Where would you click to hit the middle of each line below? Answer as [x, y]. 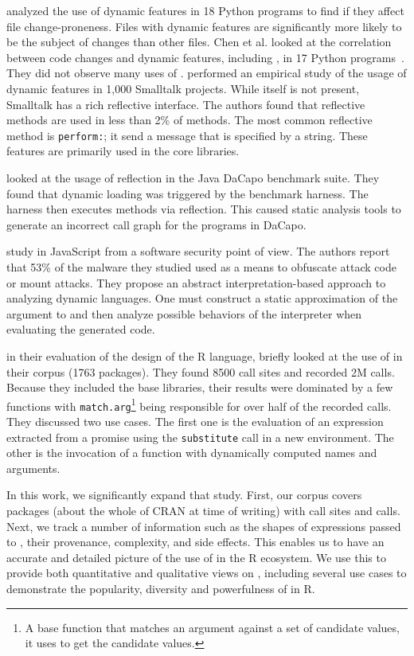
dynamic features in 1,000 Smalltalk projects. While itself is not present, [183, 88]
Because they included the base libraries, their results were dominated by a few [200, 387]
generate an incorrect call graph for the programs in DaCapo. [156, 224]
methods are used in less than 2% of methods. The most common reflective [189, 120]
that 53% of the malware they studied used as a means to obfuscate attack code [201, 266]
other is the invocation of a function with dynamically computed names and [192, 453]
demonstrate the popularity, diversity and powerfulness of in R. [161, 589]
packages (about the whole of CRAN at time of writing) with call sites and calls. [203, 511]
